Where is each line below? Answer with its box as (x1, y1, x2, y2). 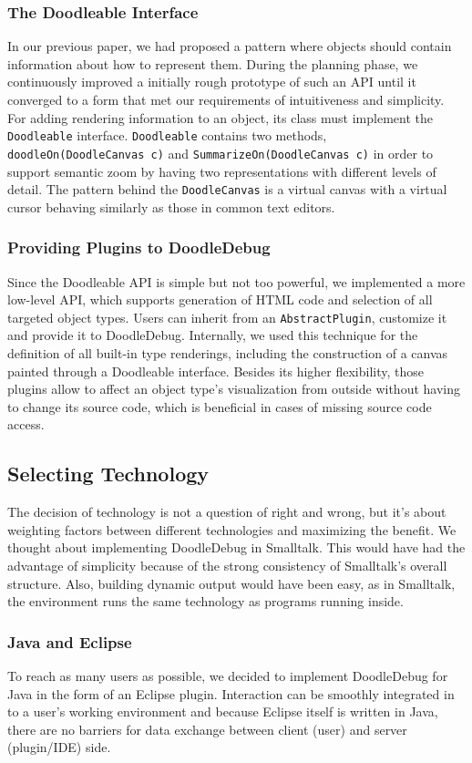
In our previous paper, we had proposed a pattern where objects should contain (7, 36, 452, 56)
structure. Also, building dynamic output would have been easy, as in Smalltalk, (7, 573, 456, 593)
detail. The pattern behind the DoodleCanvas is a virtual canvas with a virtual (7, 180, 447, 199)
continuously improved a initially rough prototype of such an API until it (7, 72, 416, 91)
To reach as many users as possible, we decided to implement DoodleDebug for (7, 665, 448, 685)
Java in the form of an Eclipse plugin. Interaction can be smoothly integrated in (7, 684, 455, 703)
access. (7, 415, 45, 434)
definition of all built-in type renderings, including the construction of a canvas (7, 344, 448, 362)
